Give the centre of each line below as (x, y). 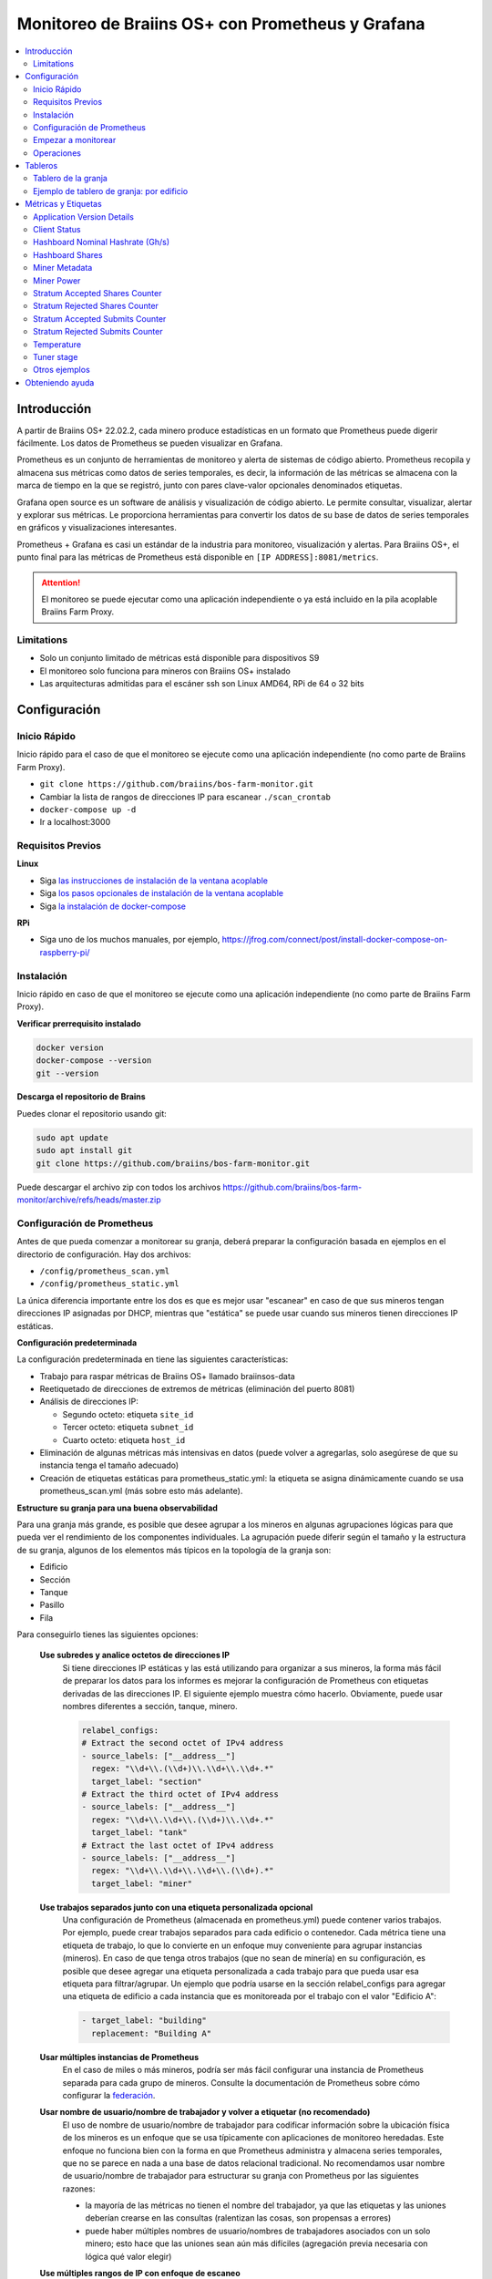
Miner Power (57, 280)
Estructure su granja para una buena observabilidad (118, 1508)
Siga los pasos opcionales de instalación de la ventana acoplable (162, 893)
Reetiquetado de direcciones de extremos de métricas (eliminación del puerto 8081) (197, 1389)
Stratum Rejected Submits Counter (98, 332)
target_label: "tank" (140, 1833)
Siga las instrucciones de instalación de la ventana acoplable (154, 881)
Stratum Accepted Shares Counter (97, 293)
